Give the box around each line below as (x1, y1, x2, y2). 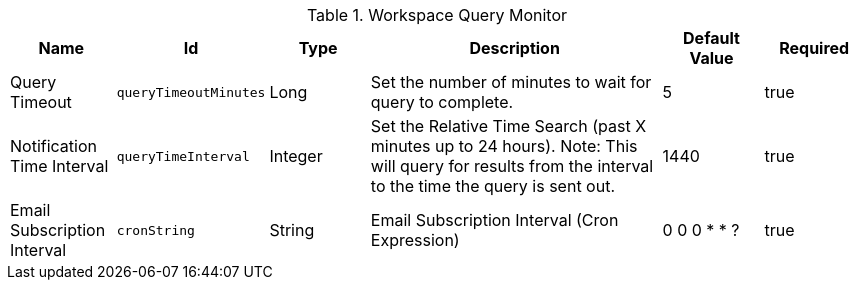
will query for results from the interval (370, 156, 654, 176)
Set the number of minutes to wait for (370, 72, 652, 92)
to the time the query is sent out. (370, 176, 616, 196)
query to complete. (370, 92, 514, 112)
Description (469, 38, 560, 58)
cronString (116, 222, 195, 238)
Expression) (370, 230, 460, 250)
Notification (10, 136, 97, 156)
